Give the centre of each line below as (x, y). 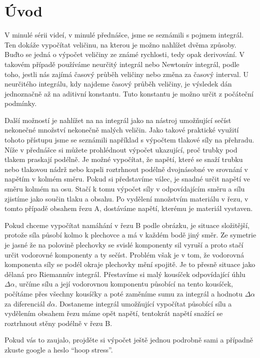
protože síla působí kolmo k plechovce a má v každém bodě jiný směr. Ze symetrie (130, 235)
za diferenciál (25, 303)
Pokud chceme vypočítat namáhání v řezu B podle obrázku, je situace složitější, (127, 225)
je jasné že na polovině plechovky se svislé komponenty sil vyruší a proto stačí (124, 244)
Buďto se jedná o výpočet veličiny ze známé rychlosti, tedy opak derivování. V (124, 54)
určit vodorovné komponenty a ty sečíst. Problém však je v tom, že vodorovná (124, 254)
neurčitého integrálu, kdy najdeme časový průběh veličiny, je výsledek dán (118, 84)
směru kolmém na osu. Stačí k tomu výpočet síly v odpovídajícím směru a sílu (125, 189)
